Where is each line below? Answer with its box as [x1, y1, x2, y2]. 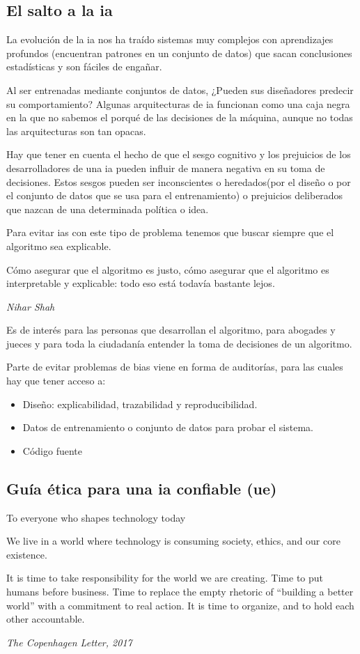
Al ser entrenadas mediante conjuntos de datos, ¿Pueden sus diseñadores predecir [6, 82, 354, 97]
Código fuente [22, 443, 82, 458]
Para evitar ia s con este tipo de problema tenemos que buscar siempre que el [6, 225, 334, 240]
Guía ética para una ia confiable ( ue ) [6, 477, 277, 499]
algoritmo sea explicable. [6, 238, 111, 253]
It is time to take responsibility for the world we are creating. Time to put [6, 570, 323, 585]
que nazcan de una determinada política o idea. [6, 201, 209, 216]
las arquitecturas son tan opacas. [6, 123, 146, 138]
